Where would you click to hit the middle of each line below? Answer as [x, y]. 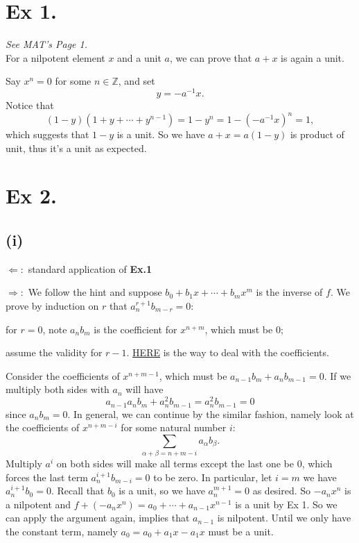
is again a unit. [313, 57]
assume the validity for [54, 352]
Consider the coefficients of [63, 375]
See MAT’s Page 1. [46, 44]
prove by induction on [52, 306]
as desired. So [282, 491]
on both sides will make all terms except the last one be [175, 463]
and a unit [139, 57]
